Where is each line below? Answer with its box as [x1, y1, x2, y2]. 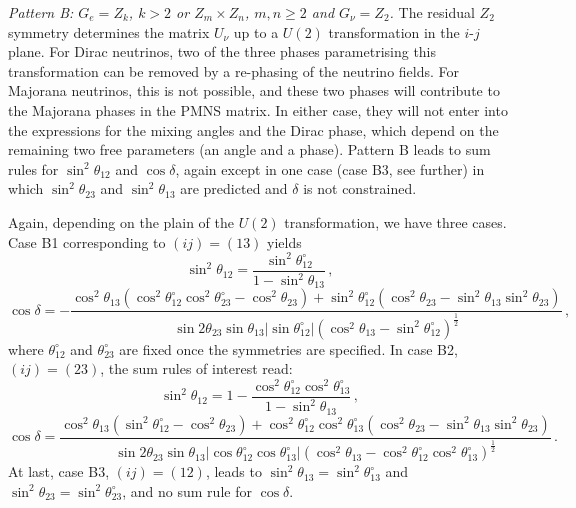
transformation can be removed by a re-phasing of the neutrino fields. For [8, 60, 460, 81]
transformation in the [328, 21, 460, 42]
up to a [233, 21, 279, 42]
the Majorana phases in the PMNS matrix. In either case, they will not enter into [8, 99, 508, 120]
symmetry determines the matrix [8, 21, 210, 42]
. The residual [389, 2, 475, 22]
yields [267, 231, 302, 252]
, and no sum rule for [122, 480, 252, 501]
